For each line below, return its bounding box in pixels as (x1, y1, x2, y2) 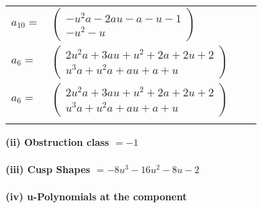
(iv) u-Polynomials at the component (6, 189, 187, 204)
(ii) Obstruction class (6, 135, 109, 149)
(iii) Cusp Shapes (6, 162, 91, 177)
